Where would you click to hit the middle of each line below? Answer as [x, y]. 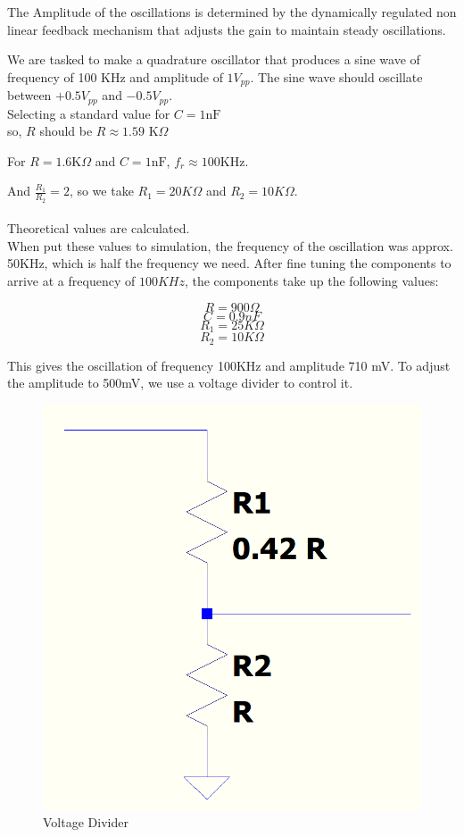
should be [66, 131]
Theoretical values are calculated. [99, 228]
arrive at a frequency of [71, 281]
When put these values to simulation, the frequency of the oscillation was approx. [230, 245]
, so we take [101, 191]
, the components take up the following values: [311, 281]
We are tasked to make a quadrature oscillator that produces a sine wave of [214, 59]
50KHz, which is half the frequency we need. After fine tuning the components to [229, 263]
